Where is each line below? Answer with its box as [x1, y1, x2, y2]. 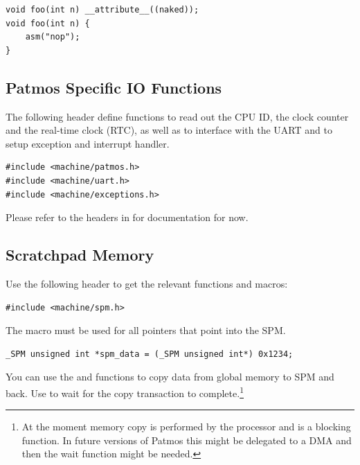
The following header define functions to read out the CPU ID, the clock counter [6, 109, 349, 123]
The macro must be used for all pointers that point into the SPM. [6, 323, 286, 337]
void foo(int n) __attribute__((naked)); [6, 5, 199, 15]
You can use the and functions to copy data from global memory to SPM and [6, 369, 334, 384]
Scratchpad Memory [6, 244, 154, 265]
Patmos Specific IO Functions [6, 76, 222, 98]
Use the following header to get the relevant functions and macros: [6, 276, 288, 290]
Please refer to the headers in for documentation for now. [6, 210, 249, 225]
